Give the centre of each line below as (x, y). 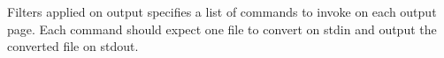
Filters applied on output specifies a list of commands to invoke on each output (222, 11)
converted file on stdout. (73, 46)
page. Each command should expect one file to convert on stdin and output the (222, 29)
